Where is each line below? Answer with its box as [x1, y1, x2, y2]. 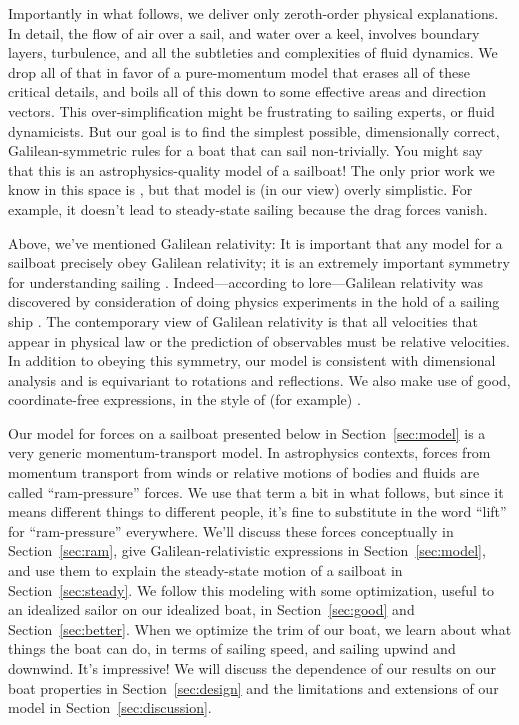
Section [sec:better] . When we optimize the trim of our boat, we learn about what [8, 618, 512, 639]
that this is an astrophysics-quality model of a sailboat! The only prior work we [8, 159, 495, 180]
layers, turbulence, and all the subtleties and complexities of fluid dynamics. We [8, 42, 498, 63]
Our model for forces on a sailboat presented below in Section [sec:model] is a [8, 422, 486, 443]
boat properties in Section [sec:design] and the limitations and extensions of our [8, 677, 499, 698]
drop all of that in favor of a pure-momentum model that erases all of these [8, 61, 470, 82]
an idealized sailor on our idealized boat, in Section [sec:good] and [8, 599, 415, 620]
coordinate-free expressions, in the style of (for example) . [8, 389, 361, 410]
